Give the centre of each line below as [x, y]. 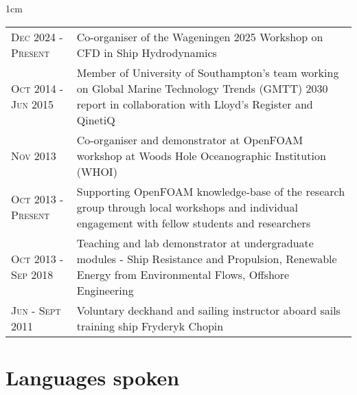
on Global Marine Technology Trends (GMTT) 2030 [202, 88]
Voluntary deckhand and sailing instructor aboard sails [208, 310]
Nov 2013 [34, 155]
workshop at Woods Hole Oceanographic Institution [201, 155]
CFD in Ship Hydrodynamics [147, 52]
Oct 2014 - [37, 88]
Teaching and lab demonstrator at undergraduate [195, 242]
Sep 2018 [32, 274]
